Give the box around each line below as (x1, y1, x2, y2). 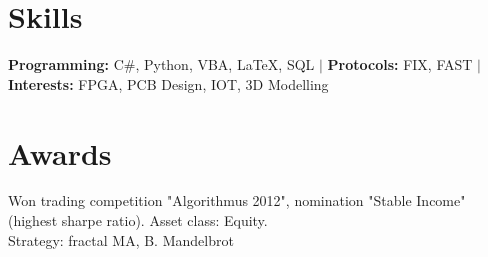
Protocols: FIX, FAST (327, 54, 473, 75)
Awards (8, 132, 112, 173)
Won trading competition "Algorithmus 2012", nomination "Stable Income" (8, 190, 466, 211)
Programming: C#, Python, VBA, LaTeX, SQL (8, 54, 315, 75)
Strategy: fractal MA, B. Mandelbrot (8, 229, 234, 250)
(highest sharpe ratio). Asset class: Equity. (8, 210, 268, 231)
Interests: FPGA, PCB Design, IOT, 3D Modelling (8, 73, 329, 94)
